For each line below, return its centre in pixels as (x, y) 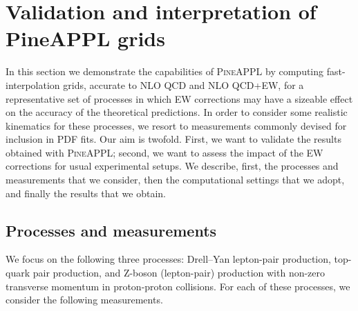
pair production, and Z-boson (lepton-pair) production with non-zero (179, 273)
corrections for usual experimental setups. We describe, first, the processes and (172, 166)
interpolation (33, 84)
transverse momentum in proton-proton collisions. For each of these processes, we (178, 286)
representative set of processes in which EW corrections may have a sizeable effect (179, 98)
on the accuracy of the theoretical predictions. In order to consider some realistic (177, 112)
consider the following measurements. (84, 300)
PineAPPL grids (85, 38)
